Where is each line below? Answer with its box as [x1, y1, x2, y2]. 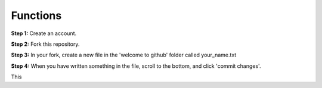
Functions [11, 9, 62, 22]
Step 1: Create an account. [11, 30, 77, 37]
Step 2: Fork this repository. [11, 40, 80, 48]
